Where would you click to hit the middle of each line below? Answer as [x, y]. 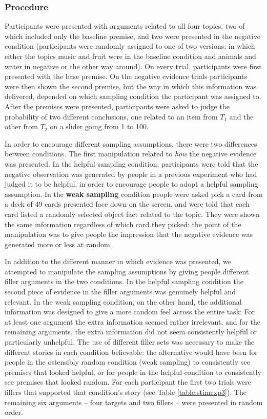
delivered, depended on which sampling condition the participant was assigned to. [133, 96]
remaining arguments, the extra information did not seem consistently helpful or [131, 332]
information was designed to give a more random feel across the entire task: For [130, 312]
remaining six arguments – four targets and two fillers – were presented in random [134, 402]
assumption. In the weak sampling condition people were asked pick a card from [134, 194]
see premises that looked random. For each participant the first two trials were [128, 382]
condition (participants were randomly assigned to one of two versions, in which [130, 46]
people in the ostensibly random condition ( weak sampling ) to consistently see [127, 362]
